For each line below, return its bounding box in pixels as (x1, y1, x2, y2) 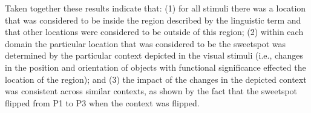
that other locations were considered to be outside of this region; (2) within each (5, 25, 304, 38)
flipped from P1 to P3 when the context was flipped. (5, 96, 200, 109)
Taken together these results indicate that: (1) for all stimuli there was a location (5, 2, 306, 14)
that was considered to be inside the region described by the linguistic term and (5, 13, 301, 26)
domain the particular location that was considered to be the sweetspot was (5, 37, 286, 50)
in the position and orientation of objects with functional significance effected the (5, 60, 306, 73)
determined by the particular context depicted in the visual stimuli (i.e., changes (5, 49, 304, 62)
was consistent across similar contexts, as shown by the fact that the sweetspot (5, 85, 298, 97)
